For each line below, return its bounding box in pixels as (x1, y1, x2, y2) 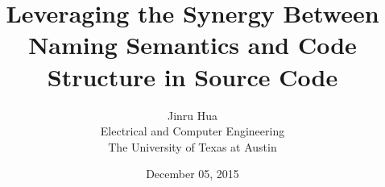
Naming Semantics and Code (28, 28, 357, 61)
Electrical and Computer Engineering (100, 123, 285, 139)
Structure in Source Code (47, 60, 338, 93)
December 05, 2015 (146, 165, 239, 182)
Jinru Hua (167, 106, 218, 123)
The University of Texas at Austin (108, 138, 277, 155)
